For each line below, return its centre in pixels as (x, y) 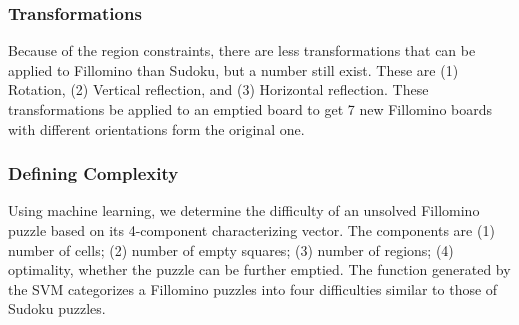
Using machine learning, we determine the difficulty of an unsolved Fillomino (244, 210)
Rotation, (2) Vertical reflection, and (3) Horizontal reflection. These (218, 89)
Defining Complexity (93, 173)
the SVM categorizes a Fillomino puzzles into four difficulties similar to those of (253, 288)
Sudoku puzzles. (57, 308)
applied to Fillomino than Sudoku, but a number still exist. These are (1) (233, 69)
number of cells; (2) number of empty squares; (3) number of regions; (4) (231, 249)
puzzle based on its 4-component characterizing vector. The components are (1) (251, 230)
